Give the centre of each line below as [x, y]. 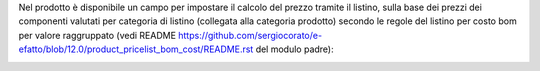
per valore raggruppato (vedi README [97, 35]
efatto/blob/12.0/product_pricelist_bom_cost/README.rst [136, 49]
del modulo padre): [294, 49]
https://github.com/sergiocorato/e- [250, 35]
